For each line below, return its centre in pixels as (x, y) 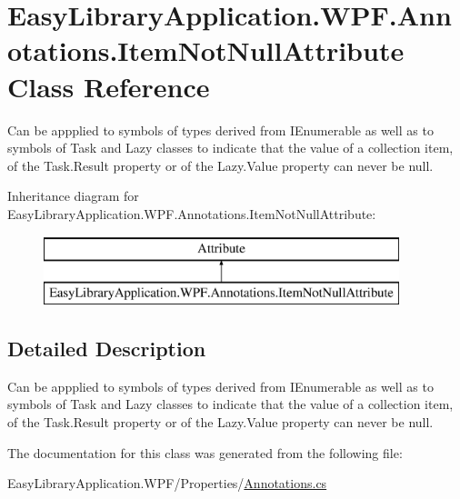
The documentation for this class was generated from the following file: (205, 452)
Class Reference (109, 86)
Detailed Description (107, 349)
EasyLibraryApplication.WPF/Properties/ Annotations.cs (167, 483)
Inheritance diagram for (73, 196)
